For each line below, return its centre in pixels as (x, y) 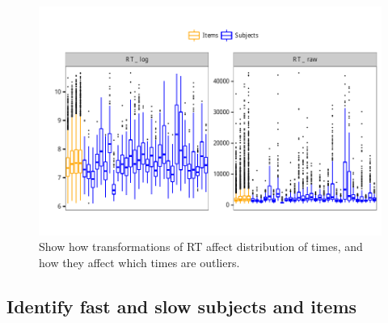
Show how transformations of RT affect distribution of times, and (201, 246)
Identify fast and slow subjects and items (182, 306)
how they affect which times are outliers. (139, 262)
